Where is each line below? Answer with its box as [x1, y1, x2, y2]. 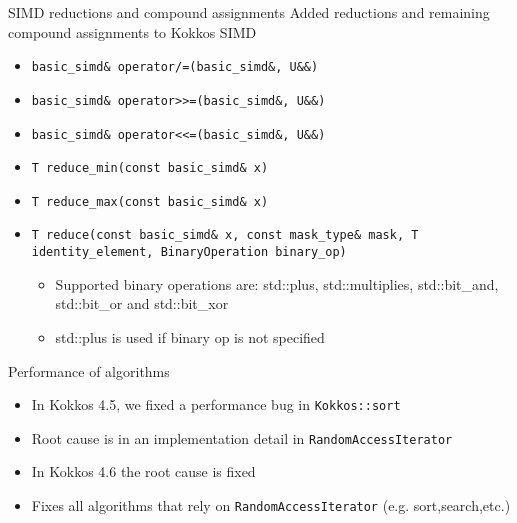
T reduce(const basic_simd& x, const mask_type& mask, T [31, 228, 419, 243]
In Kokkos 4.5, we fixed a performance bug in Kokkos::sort [31, 394, 401, 415]
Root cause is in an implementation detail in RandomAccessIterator [31, 427, 453, 448]
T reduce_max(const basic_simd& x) [31, 194, 269, 209]
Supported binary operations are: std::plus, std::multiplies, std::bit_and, [55, 273, 499, 294]
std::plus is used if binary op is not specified [55, 326, 325, 347]
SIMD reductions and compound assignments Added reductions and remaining [8, 2, 490, 22]
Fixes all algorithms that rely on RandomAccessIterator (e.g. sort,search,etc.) [31, 495, 511, 516]
